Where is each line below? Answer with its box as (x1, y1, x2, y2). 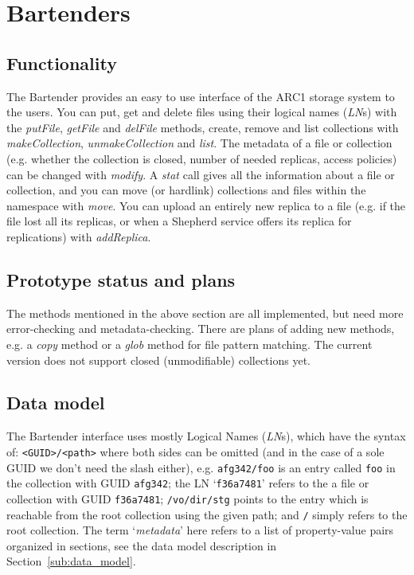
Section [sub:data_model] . (6, 553, 136, 569)
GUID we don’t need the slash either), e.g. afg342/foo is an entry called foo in (6, 459, 396, 475)
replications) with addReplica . (6, 228, 151, 244)
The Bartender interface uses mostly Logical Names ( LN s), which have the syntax (6, 428, 406, 444)
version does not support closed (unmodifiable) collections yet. (6, 351, 310, 368)
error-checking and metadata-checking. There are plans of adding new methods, (6, 320, 395, 337)
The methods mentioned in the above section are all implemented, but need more (6, 304, 404, 321)
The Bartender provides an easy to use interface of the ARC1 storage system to (6, 88, 395, 104)
